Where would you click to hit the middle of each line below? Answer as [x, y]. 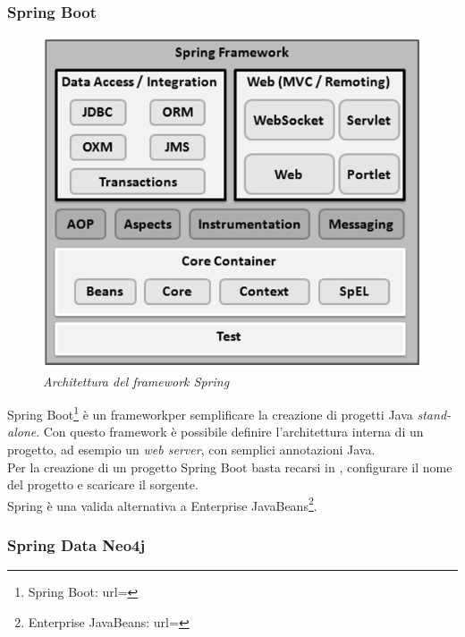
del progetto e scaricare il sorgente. [103, 484]
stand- [434, 414]
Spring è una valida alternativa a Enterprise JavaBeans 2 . [162, 504]
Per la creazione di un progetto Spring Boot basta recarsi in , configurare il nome [230, 467]
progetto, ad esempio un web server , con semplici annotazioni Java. [191, 449]
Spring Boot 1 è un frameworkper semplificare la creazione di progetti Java [210, 413]
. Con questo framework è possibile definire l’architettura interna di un [230, 432]
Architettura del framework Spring [136, 381]
